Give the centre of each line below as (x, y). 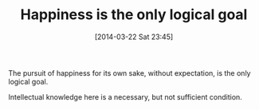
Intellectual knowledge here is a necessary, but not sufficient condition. (126, 96)
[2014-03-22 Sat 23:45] (134, 37)
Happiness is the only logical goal (134, 15)
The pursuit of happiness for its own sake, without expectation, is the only (129, 73)
